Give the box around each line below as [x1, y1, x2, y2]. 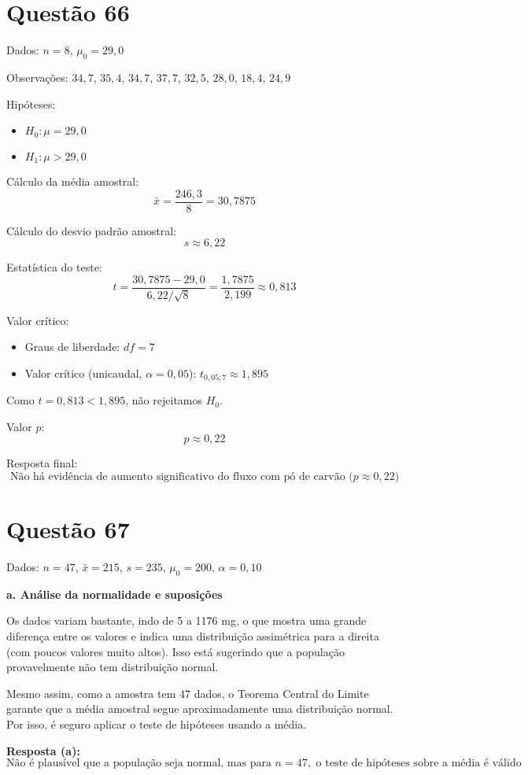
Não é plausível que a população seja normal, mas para [6, 758, 271, 769]
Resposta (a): [6, 742, 80, 758]
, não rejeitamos [125, 392, 203, 408]
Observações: [6, 68, 68, 85]
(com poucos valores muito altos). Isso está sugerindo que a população [6, 643, 345, 659]
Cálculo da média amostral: [6, 173, 139, 190]
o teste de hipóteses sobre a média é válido [316, 758, 522, 769]
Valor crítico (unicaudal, [24, 364, 142, 381]
